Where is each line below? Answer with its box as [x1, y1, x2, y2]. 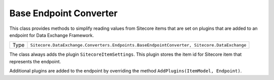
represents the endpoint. [9, 58, 61, 64]
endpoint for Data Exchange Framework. [9, 32, 94, 38]
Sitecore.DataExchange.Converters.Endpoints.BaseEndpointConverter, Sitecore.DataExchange [30, 42, 247, 48]
